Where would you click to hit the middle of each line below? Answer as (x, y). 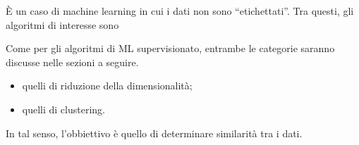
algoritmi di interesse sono (62, 24)
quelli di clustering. (63, 109)
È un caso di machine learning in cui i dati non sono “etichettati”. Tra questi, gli (180, 11)
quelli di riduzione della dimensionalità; (107, 86)
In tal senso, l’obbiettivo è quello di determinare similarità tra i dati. (154, 133)
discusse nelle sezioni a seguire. (72, 62)
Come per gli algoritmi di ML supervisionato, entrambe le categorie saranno (170, 48)
